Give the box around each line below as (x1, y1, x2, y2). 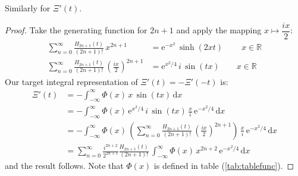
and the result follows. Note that (5, 159, 124, 172)
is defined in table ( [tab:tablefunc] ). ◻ (153, 159, 294, 172)
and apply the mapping (176, 24, 262, 36)
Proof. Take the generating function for (5, 24, 148, 36)
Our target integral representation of (5, 75, 138, 87)
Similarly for (5, 2, 51, 14)
